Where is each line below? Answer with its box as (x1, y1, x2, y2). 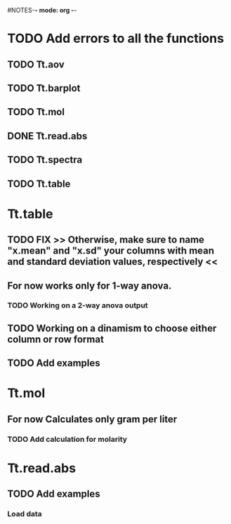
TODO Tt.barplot (7, 82, 81, 94)
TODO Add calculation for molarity (7, 434, 128, 444)
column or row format (7, 333, 104, 345)
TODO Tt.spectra (7, 154, 83, 166)
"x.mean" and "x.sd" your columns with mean (7, 245, 215, 257)
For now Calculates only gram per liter (7, 413, 178, 425)
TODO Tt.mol (7, 106, 65, 118)
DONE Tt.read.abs (7, 130, 88, 142)
